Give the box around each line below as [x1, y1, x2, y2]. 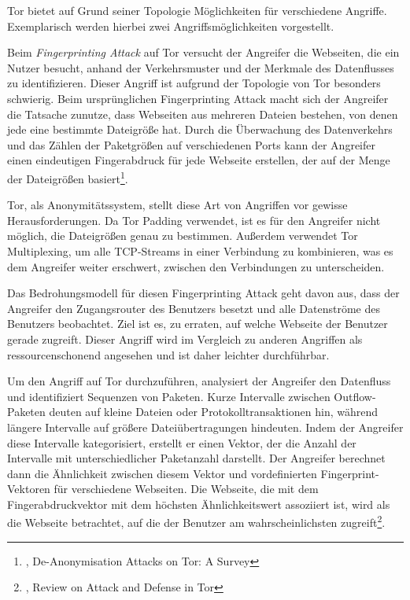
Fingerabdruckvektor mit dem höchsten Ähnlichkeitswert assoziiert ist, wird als [7, 495, 390, 512]
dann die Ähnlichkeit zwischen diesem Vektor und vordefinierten [7, 465, 317, 481]
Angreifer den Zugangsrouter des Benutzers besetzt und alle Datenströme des [7, 300, 380, 316]
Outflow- [334, 388, 376, 404]
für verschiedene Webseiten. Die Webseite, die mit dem [54, 480, 319, 497]
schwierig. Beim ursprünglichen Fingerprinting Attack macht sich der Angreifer [7, 90, 389, 106]
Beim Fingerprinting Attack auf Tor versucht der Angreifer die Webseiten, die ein [7, 44, 400, 61]
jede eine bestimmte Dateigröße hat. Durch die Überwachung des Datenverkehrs [7, 121, 393, 138]
